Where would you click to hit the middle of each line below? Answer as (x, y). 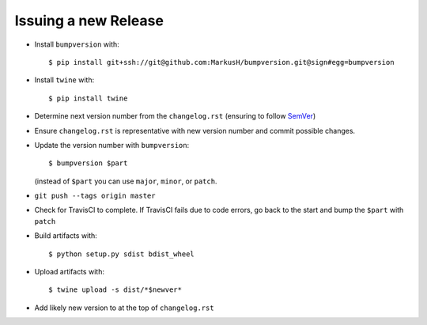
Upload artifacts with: (69, 272)
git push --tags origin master (95, 196)
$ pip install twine (88, 98)
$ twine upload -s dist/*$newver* (115, 290)
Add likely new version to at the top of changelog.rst (124, 308)
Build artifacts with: (66, 236)
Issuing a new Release (89, 21)
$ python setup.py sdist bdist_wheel (122, 254)
